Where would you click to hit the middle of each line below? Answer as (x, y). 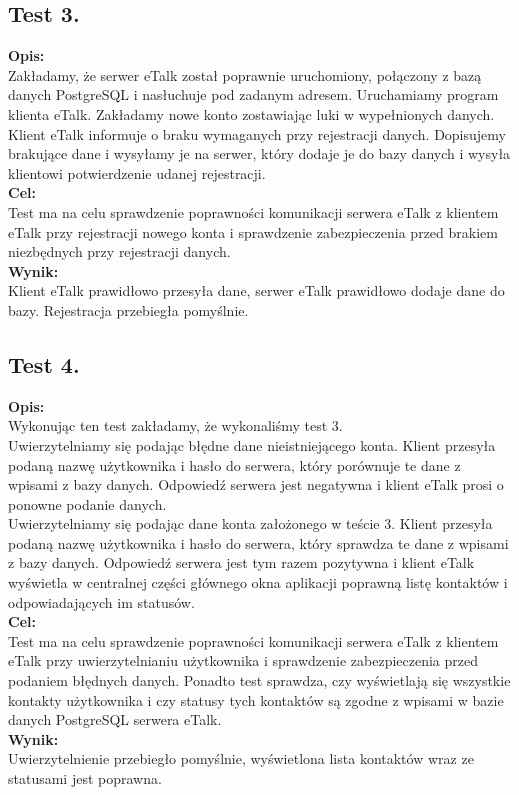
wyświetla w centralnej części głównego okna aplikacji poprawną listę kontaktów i (258, 582)
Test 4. (44, 363)
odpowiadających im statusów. (101, 601)
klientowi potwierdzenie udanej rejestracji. (137, 172)
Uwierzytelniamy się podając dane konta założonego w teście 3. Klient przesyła (250, 523)
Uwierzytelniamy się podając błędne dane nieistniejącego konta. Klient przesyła (252, 444)
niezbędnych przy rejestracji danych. (119, 251)
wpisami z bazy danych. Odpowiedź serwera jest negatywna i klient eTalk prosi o (256, 484)
